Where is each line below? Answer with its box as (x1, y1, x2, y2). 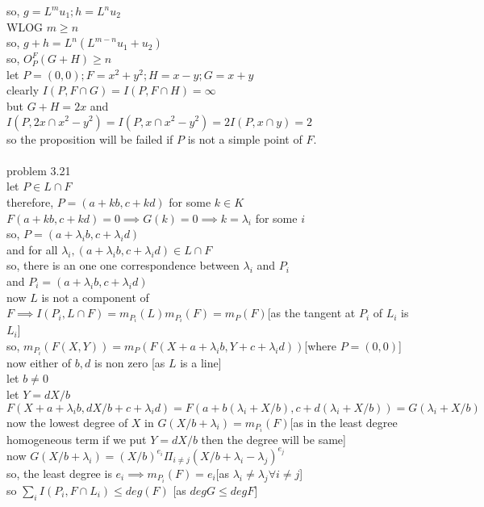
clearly (6, 82, 40, 98)
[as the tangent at (267, 304, 356, 321)
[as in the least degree (290, 413, 398, 430)
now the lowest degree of (6, 413, 128, 430)
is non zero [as (94, 354, 165, 371)
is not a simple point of (187, 130, 302, 147)
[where (304, 337, 336, 354)
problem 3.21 (6, 161, 71, 178)
